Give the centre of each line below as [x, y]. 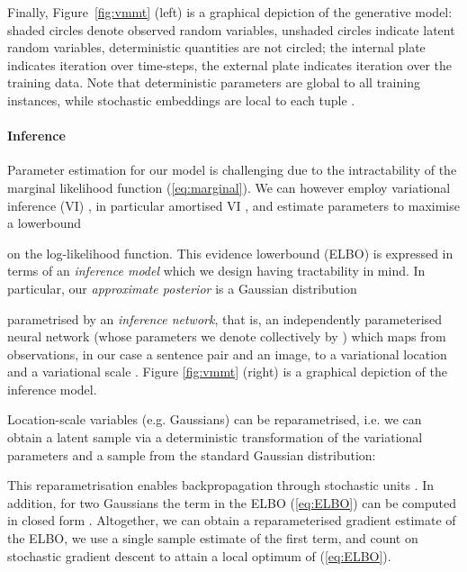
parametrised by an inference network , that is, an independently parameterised [225, 318]
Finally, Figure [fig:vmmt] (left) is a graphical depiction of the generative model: [230, 12]
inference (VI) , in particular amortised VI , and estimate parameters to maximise [233, 205]
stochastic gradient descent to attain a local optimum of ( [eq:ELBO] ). [199, 555]
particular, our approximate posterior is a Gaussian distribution [182, 288]
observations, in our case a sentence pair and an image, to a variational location [227, 354]
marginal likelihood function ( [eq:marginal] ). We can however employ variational [229, 187]
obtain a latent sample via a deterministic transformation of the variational [215, 437]
